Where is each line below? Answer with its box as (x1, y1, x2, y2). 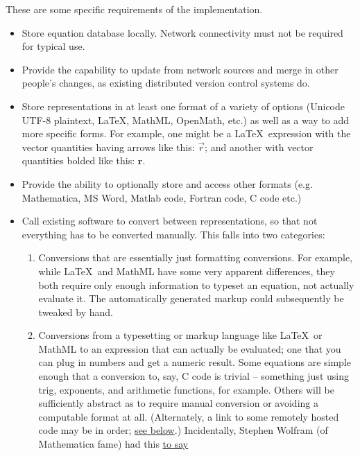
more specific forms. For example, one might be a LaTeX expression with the (22, 126, 351, 141)
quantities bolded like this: (22, 153, 135, 168)
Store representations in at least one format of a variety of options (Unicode (22, 98, 345, 113)
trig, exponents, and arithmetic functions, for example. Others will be (38, 382, 334, 396)
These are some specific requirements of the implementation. (6, 2, 263, 16)
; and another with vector (205, 139, 314, 154)
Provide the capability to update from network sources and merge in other (22, 62, 338, 76)
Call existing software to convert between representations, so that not (22, 213, 318, 228)
